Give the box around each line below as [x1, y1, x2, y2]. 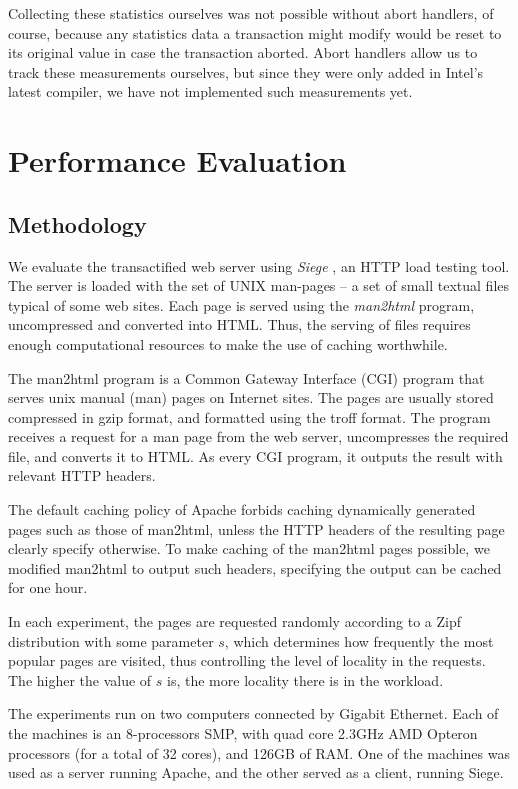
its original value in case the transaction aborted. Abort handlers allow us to [8, 42, 478, 63]
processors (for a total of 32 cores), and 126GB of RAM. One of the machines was [8, 742, 510, 763]
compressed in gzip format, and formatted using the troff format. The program [8, 406, 491, 427]
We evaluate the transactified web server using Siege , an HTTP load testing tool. [8, 255, 510, 276]
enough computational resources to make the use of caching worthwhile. [8, 333, 448, 354]
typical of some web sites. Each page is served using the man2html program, [8, 294, 475, 315]
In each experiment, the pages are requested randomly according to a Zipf [8, 611, 461, 632]
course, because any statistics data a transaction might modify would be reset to [8, 22, 502, 43]
